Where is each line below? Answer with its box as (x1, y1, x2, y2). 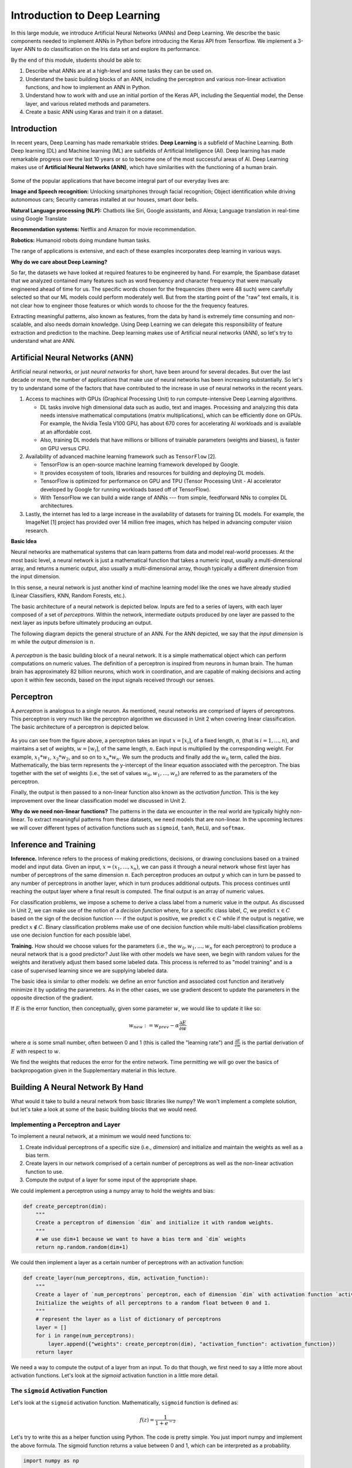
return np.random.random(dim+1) (35, 1244, 129, 1251)
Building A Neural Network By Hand (11, 1082, 144, 1092)
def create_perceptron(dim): (23, 1203, 107, 1210)
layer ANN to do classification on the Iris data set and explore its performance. (11, 46, 201, 53)
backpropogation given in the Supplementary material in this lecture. (11, 1066, 177, 1074)
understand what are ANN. (11, 338, 76, 345)
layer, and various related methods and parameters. (25, 100, 151, 107)
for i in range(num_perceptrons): (35, 1332, 135, 1339)
